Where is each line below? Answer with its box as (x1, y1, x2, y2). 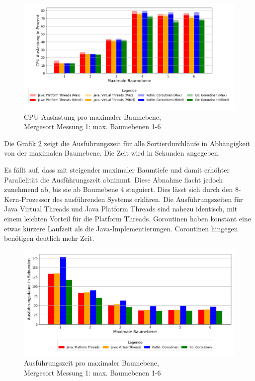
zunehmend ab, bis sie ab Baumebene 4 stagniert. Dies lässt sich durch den (4, 184, 233, 194)
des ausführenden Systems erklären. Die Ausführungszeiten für (52, 193, 243, 204)
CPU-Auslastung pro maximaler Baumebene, (24, 111, 161, 122)
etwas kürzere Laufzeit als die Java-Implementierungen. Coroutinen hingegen (4, 223, 238, 233)
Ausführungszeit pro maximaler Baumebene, (24, 358, 159, 368)
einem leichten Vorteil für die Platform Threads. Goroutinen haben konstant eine (4, 213, 251, 223)
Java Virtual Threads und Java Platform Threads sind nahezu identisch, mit (4, 203, 238, 214)
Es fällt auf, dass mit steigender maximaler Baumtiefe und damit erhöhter (4, 164, 230, 175)
